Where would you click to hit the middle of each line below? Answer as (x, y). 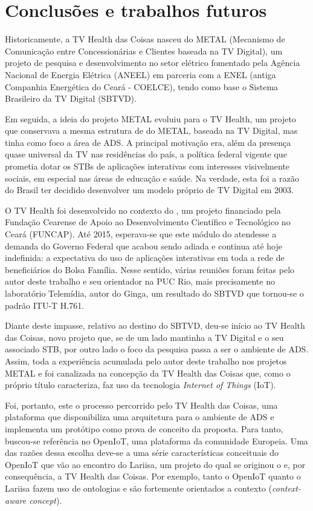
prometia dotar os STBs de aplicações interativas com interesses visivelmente (147, 166)
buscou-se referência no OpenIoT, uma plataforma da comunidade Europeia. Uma (156, 440)
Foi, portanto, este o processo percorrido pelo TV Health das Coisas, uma (141, 405)
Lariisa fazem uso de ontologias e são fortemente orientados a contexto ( (139, 488)
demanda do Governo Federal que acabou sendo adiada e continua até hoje (144, 246)
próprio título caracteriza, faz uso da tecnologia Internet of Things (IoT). (140, 385)
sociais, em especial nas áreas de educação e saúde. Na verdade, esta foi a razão (152, 178)
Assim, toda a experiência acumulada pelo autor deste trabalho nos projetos (146, 361)
